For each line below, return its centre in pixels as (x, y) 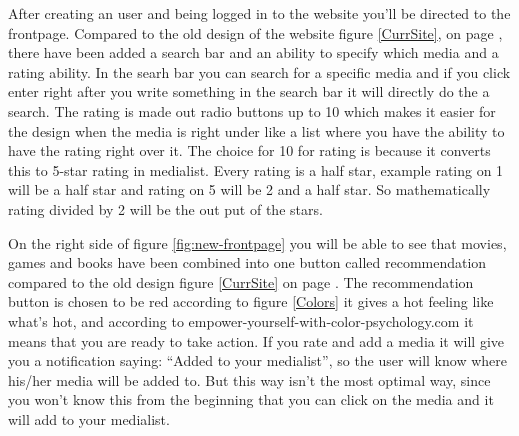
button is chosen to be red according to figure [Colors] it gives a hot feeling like (251, 301)
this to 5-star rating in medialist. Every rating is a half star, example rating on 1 (256, 169)
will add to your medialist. (89, 418)
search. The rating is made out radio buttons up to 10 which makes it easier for (252, 110)
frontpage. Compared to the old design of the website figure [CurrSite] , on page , (255, 32)
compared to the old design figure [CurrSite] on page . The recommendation (241, 281)
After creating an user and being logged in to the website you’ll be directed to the (259, 13)
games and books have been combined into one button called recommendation (247, 262)
